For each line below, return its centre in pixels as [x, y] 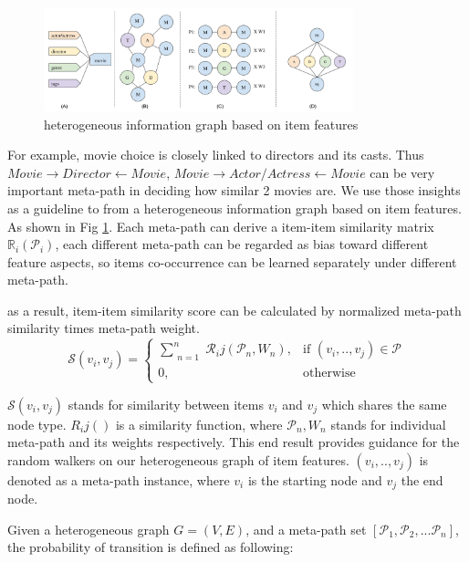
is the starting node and [315, 479]
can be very [402, 172]
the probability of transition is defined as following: [151, 547]
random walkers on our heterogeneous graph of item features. [178, 459]
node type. [37, 424]
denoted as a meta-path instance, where [119, 479]
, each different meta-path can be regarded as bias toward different [242, 244]
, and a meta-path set [306, 529]
